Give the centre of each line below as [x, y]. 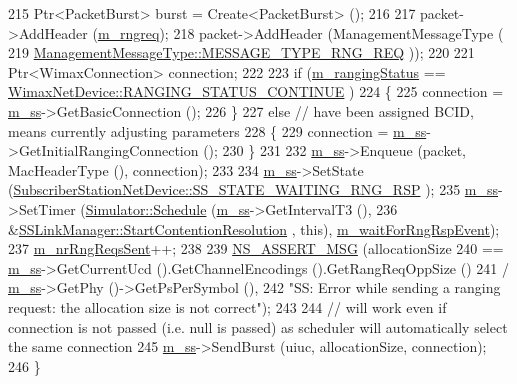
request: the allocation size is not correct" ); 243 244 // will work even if [227, 306]
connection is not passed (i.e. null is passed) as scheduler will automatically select [258, 326]
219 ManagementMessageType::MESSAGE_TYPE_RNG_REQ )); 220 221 [241, 52]
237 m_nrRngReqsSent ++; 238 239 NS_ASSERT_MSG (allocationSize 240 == [256, 248]
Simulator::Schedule [146, 208]
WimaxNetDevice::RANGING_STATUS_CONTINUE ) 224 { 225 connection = [256, 91]
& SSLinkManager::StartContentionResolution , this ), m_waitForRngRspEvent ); [254, 228]
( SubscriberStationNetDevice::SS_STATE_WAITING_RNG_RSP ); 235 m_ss [253, 189]
